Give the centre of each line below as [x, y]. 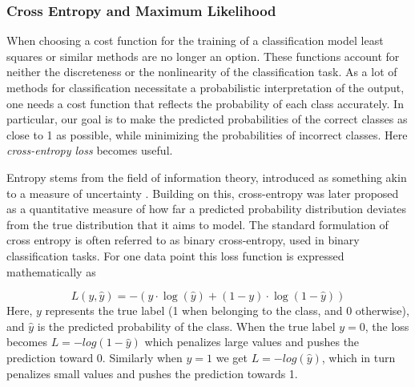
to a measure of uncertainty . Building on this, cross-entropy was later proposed [203, 193]
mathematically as [51, 271]
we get [232, 357]
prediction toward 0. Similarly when [95, 357]
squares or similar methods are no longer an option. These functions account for [203, 56]
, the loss [387, 326]
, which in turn [359, 357]
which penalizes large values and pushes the [252, 342]
